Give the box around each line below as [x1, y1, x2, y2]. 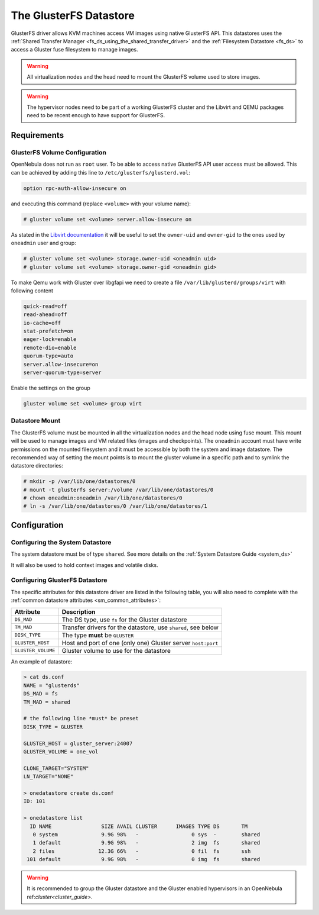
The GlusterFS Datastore [11, 9, 135, 22]
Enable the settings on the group [11, 385, 91, 391]
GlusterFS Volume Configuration [11, 149, 106, 157]
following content [11, 287, 53, 294]
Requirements [11, 130, 64, 140]
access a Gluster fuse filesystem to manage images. [11, 46, 138, 53]
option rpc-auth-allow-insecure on [23, 185, 126, 192]
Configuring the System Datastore [11, 538, 112, 546]
